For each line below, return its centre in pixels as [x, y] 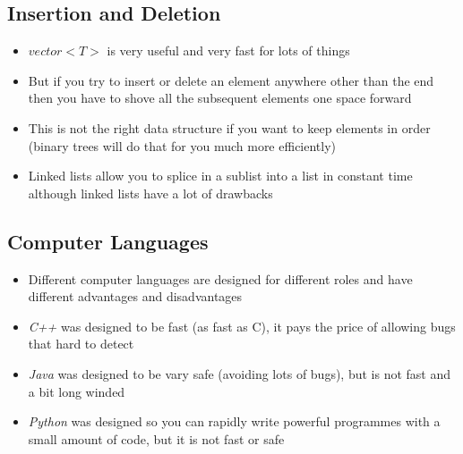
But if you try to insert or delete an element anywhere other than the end [231, 80]
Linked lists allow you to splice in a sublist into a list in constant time [220, 176]
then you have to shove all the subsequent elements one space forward [220, 98]
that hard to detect [81, 344]
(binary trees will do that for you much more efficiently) [182, 145]
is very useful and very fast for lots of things [228, 50]
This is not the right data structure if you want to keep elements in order [229, 127]
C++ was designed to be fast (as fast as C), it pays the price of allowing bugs [242, 326]
